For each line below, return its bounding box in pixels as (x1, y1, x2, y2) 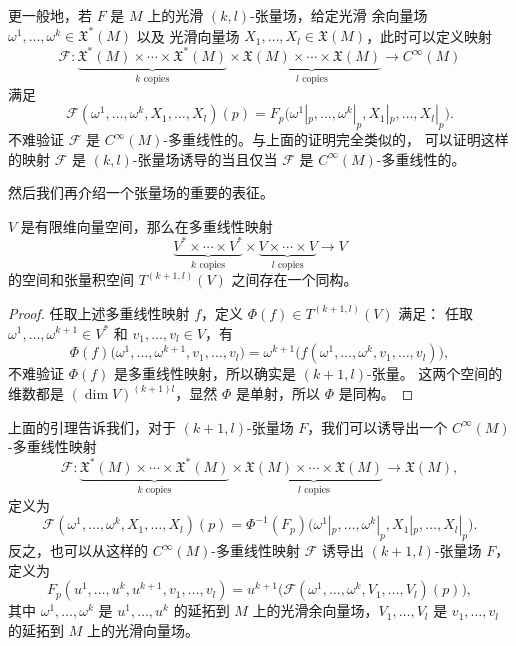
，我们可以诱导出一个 (307, 416, 448, 437)
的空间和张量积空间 (8, 269, 134, 290)
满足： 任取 (398, 302, 473, 323)
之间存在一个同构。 (231, 269, 358, 290)
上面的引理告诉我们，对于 (8, 416, 176, 437)
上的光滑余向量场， (252, 600, 379, 621)
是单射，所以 (235, 383, 320, 404)
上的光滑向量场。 (86, 620, 199, 641)
